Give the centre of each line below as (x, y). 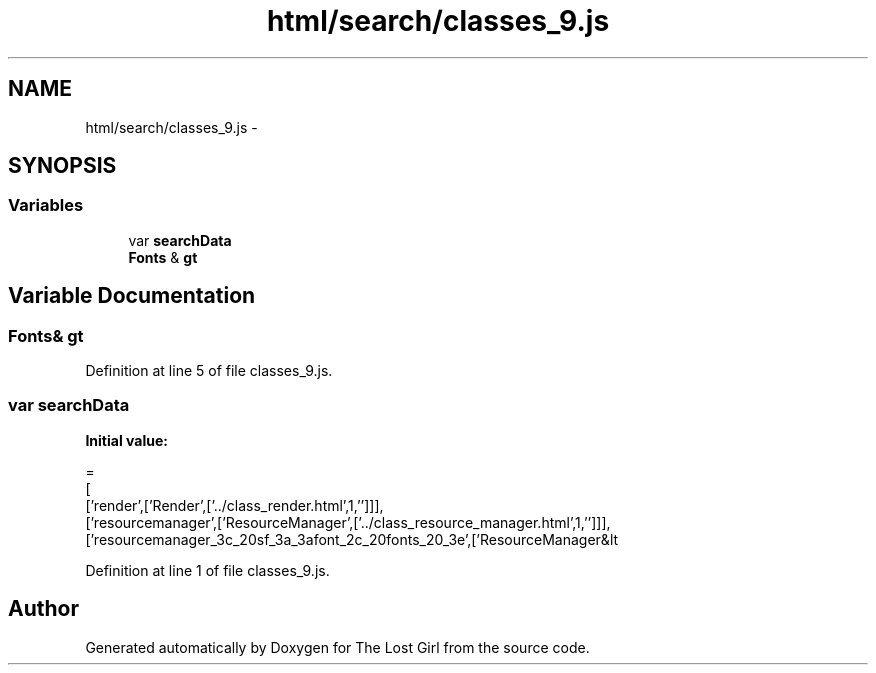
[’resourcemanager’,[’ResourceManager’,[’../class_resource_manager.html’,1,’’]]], (348, 522)
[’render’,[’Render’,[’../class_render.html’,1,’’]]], (234, 505)
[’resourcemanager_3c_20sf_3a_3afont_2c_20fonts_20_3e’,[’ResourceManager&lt (352, 539)
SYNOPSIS (62, 166)
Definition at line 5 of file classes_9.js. (209, 371)
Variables (46, 205)
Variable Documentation (132, 296)
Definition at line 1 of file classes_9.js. (207, 570)
